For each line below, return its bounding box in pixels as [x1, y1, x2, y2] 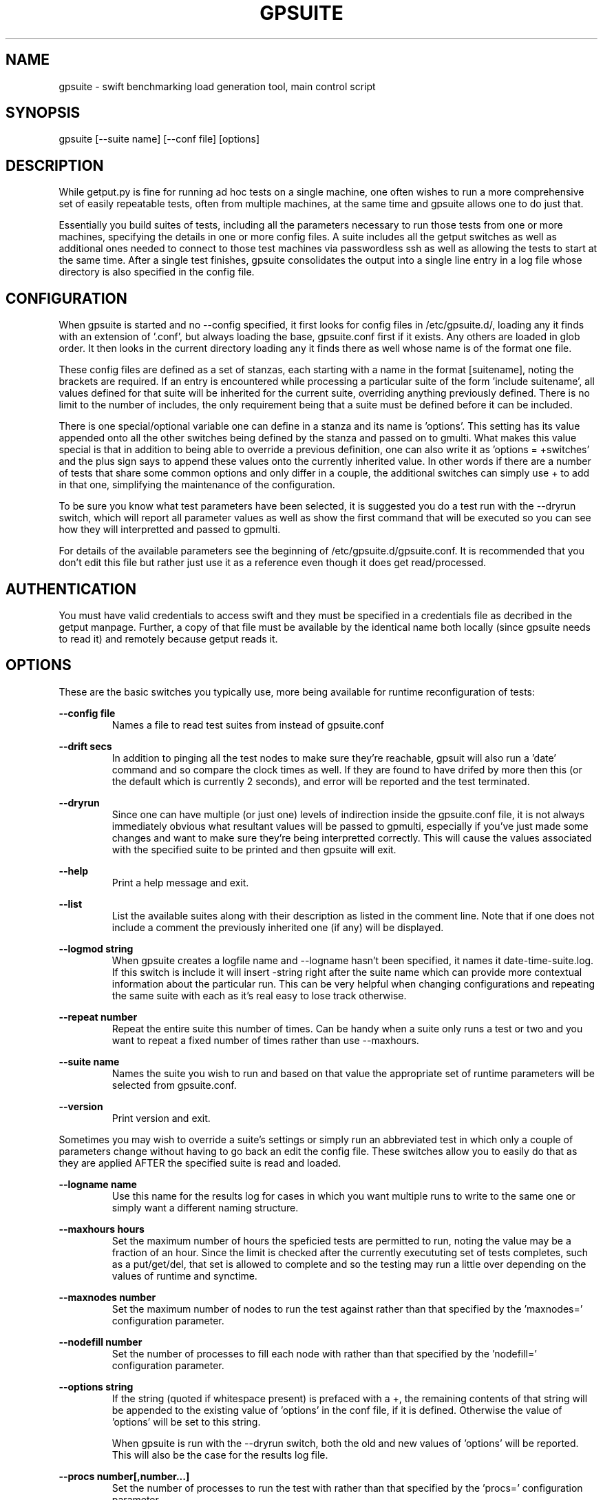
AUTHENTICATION [6, 580, 136, 598]
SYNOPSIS [6, 104, 81, 122]
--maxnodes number [59, 1291, 156, 1303]
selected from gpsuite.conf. [112, 1079, 237, 1091]
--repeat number [59, 1010, 138, 1023]
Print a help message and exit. [112, 876, 249, 888]
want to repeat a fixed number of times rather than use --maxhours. [112, 1034, 419, 1046]
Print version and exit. [112, 1112, 211, 1124]
